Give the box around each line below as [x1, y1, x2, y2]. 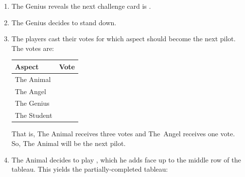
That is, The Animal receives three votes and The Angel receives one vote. [11, 129, 235, 139]
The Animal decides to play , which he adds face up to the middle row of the [11, 154, 241, 164]
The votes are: [11, 43, 54, 53]
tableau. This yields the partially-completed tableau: [11, 164, 168, 174]
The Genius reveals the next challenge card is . [11, 1, 151, 11]
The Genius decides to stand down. [11, 17, 117, 27]
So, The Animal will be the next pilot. [11, 138, 126, 148]
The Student [15, 110, 52, 120]
